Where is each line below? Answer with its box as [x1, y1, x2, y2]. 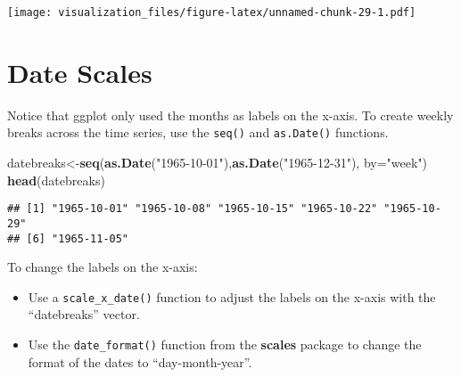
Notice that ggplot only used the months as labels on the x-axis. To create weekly [7, 105, 454, 124]
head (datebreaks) [7, 170, 105, 189]
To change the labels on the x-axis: [7, 258, 198, 276]
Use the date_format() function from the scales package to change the [28, 335, 422, 354]
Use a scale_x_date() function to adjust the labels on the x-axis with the [28, 287, 436, 306]
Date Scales [7, 53, 152, 90]
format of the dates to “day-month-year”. [28, 352, 252, 371]
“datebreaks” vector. [28, 305, 140, 324]
